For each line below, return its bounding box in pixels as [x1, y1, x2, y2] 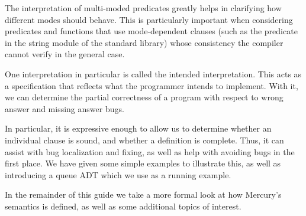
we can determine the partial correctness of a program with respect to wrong [5, 91, 284, 103]
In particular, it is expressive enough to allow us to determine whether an [5, 122, 272, 135]
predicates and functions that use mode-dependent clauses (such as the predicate [5, 25, 298, 37]
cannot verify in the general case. [5, 48, 125, 60]
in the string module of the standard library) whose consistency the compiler [5, 36, 284, 48]
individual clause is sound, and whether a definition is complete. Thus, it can [5, 133, 284, 146]
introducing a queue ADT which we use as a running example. [5, 168, 231, 181]
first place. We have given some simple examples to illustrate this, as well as [5, 157, 281, 169]
